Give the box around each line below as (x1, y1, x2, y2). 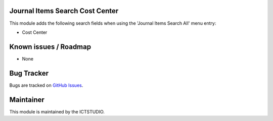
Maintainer (9, 95, 45, 104)
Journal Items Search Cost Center (9, 7, 119, 15)
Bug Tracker (9, 69, 49, 78)
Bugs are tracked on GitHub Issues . (9, 82, 83, 88)
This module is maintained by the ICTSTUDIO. (9, 108, 105, 114)
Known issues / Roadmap (9, 42, 91, 51)
